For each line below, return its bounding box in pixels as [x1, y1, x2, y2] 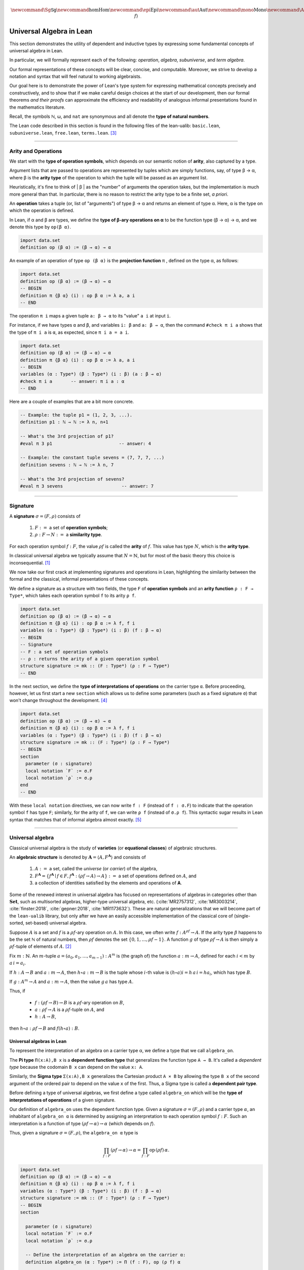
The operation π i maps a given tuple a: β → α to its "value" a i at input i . [9, 312, 171, 319]
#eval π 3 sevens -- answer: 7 [20, 483, 154, 489]
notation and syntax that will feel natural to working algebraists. [9, 74, 142, 80]
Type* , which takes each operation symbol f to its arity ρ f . [9, 592, 136, 599]
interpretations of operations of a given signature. [9, 1097, 116, 1103]
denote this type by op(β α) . [9, 224, 71, 230]
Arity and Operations [9, 147, 62, 154]
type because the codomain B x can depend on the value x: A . [9, 1064, 144, 1070]
